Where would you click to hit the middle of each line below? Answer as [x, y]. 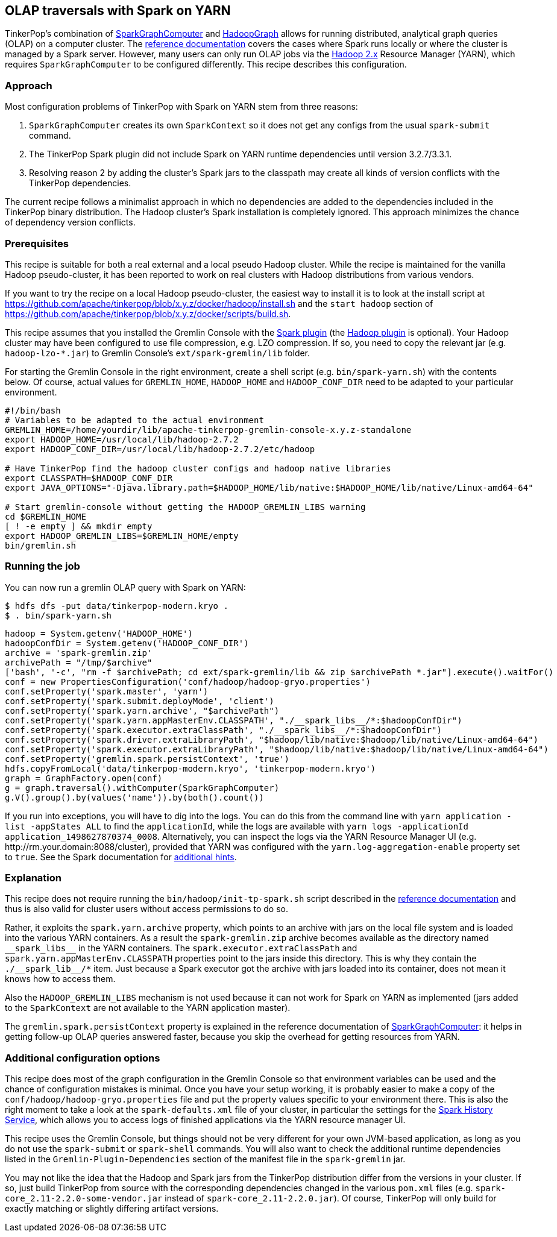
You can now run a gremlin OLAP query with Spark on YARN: [125, 587]
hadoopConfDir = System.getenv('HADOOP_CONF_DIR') [127, 643]
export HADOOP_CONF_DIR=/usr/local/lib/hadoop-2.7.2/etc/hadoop [160, 449]
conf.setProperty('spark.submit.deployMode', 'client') [140, 701]
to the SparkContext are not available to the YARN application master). [148, 1008]
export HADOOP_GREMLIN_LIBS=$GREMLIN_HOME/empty [122, 536]
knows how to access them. [60, 979]
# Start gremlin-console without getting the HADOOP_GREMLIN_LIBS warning [185, 507]
